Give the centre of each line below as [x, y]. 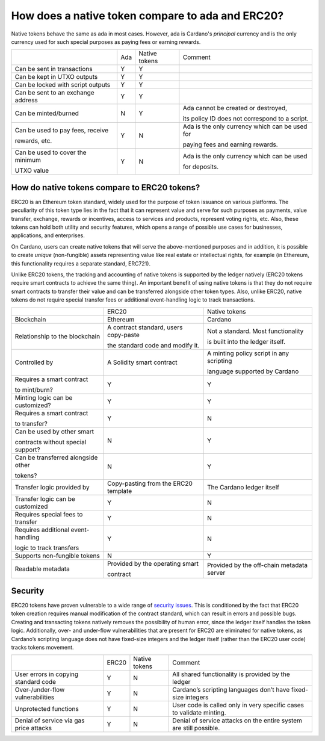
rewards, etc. [33, 141]
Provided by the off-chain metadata [257, 565]
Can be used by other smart [54, 432]
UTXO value [32, 170]
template [120, 491]
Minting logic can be [44, 397]
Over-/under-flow [40, 690]
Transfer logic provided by [52, 487]
